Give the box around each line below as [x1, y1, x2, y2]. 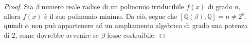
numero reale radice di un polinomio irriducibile [41, 1, 184, 11]
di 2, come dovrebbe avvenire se [4, 29, 99, 40]
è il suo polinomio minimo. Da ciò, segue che [44, 11, 177, 21]
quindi [4, 20, 23, 30]
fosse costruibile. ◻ [107, 29, 165, 40]
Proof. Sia [4, 1, 34, 11]
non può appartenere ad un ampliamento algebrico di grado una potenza [31, 20, 248, 30]
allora [4, 11, 21, 21]
